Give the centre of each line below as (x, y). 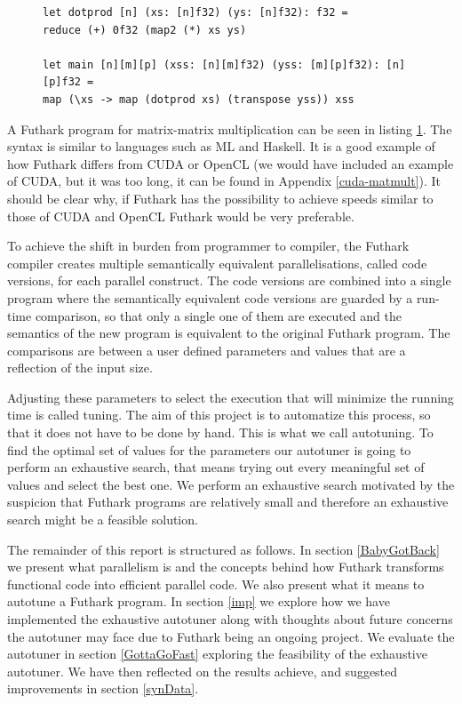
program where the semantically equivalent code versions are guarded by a (210, 297)
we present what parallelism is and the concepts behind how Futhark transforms (226, 567)
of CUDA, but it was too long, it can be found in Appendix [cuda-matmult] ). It (224, 181)
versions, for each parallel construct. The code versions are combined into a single (229, 280)
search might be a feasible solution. (103, 520)
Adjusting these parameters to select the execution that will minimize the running (231, 397)
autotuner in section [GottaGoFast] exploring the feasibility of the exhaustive (217, 654)
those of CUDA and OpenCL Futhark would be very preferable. (181, 216)
